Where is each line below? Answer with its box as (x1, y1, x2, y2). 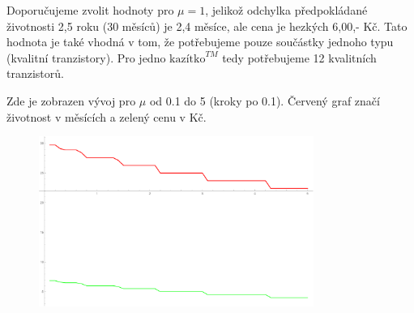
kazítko (169, 53, 206, 65)
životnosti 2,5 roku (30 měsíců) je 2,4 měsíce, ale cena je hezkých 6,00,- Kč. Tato (6, 17, 408, 34)
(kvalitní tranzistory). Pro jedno (6, 49, 166, 66)
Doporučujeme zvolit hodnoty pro (6, 2, 174, 18)
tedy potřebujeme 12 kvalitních (222, 49, 377, 66)
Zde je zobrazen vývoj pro (6, 92, 136, 109)
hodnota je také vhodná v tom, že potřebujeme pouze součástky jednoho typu (6, 33, 394, 50)
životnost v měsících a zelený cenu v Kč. (6, 108, 207, 125)
